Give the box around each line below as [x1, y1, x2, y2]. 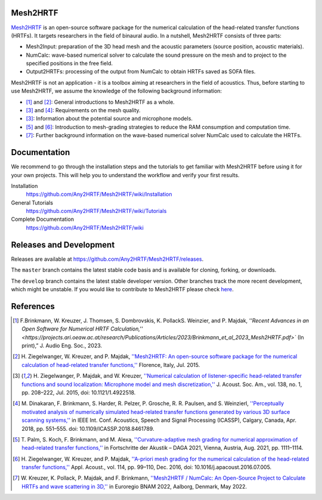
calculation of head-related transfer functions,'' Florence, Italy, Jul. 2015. [21, 361, 200, 368]
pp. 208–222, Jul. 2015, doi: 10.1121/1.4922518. [21, 388, 136, 396]
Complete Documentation [11, 215, 75, 223]
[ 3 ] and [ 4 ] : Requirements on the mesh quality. [26, 107, 141, 114]
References [11, 301, 55, 311]
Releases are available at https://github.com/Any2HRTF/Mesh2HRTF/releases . [11, 255, 204, 263]
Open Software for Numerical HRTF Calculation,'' [21, 325, 143, 332]
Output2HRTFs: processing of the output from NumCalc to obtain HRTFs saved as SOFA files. [26, 68, 256, 75]
